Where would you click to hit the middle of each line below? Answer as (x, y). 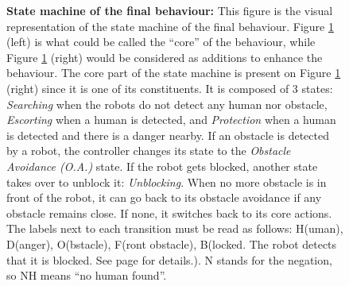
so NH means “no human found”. (87, 275)
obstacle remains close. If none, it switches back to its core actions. (169, 213)
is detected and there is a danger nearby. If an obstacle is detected (168, 135)
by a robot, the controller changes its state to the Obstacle (149, 151)
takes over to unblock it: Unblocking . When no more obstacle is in (167, 182)
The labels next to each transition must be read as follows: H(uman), (175, 228)
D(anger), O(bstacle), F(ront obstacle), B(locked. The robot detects (172, 243)
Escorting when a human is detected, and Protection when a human (171, 120)
